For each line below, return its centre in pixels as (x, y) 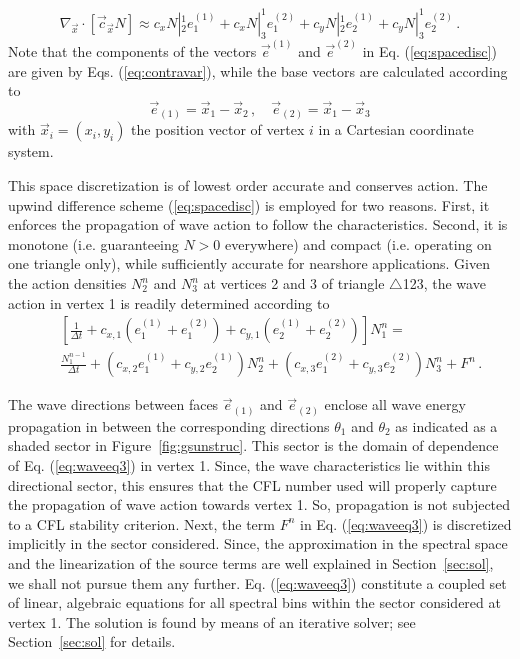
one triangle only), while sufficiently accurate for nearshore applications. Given (249, 263)
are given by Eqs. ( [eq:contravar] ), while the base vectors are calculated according (258, 70)
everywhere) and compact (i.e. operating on (358, 243)
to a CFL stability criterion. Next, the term (141, 523)
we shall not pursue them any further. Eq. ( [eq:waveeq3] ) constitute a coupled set (257, 582)
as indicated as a (446, 425)
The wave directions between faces (113, 404)
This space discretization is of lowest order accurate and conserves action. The (248, 185)
